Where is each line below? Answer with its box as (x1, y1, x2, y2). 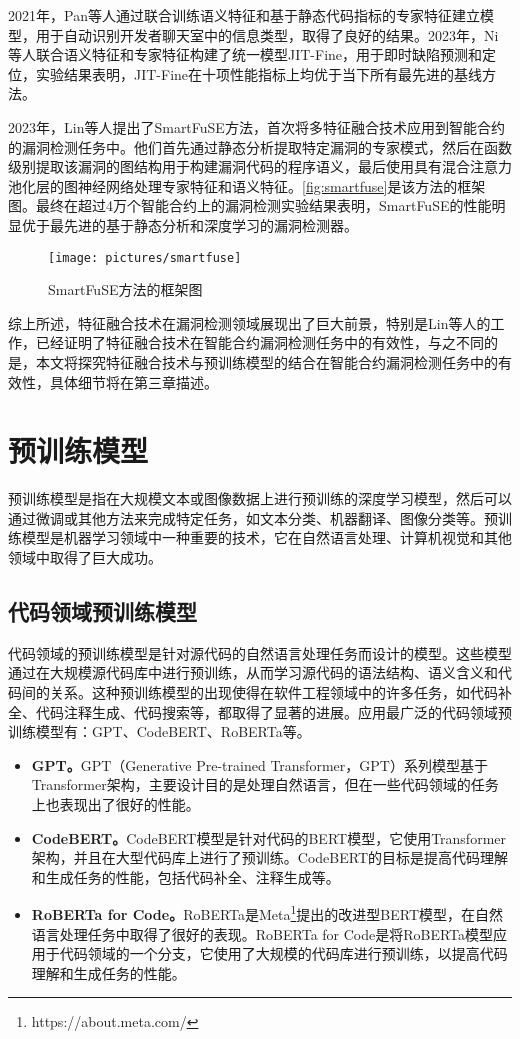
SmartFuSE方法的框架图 (48, 279, 203, 300)
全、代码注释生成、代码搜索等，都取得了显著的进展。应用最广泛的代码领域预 (8, 701, 512, 722)
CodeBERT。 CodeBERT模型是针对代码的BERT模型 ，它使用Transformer (31, 827, 507, 848)
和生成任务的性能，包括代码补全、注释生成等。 (31, 866, 340, 887)
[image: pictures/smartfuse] (48, 250, 242, 265)
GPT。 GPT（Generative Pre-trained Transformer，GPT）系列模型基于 (31, 754, 488, 775)
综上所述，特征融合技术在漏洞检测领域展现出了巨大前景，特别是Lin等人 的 (8, 312, 491, 333)
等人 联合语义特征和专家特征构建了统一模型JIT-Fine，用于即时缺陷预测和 (8, 44, 483, 65)
